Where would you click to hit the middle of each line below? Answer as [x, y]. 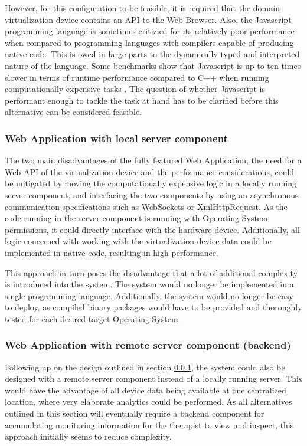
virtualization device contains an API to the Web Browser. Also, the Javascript [148, 19]
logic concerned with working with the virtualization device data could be [138, 241]
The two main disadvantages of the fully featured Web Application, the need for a [153, 160]
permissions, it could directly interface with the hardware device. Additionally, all [152, 229]
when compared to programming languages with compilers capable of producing [149, 42]
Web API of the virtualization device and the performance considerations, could [150, 171]
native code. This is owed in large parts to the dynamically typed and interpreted [152, 54]
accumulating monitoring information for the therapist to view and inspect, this [149, 424]
